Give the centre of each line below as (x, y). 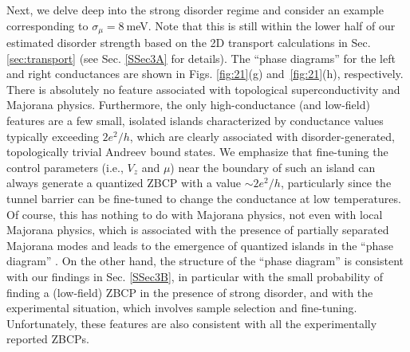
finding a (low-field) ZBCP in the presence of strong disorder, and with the (190, 292)
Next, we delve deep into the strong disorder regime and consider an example (195, 10)
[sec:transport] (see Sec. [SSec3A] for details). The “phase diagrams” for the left (201, 58)
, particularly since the (336, 183)
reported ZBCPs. (48, 339)
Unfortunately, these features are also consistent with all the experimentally (192, 323)
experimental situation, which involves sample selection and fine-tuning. (182, 308)
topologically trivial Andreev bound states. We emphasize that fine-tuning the (197, 152)
